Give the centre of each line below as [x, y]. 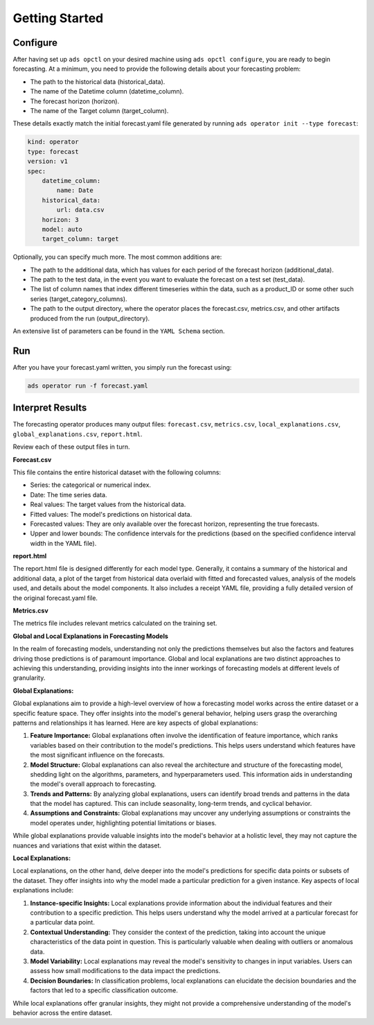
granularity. [29, 678]
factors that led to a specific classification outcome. [104, 990]
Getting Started [58, 18]
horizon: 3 [60, 219]
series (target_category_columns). [79, 299]
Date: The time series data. [69, 494]
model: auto [62, 229]
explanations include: [43, 890]
